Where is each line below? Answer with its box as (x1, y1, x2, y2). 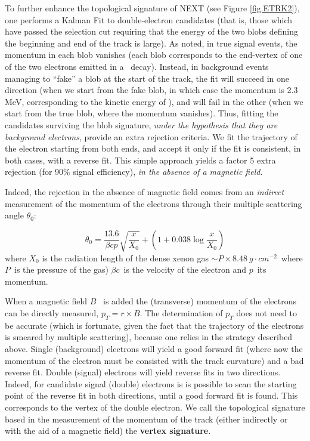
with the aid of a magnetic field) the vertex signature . (5, 424, 211, 437)
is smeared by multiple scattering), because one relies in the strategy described (5, 331, 293, 343)
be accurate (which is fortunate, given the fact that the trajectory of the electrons (5, 319, 304, 331)
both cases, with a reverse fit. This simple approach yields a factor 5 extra (5, 153, 276, 166)
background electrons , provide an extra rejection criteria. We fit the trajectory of (5, 130, 297, 143)
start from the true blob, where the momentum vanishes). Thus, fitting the (5, 107, 278, 119)
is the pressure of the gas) (14, 263, 108, 276)
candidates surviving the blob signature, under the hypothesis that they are (5, 118, 278, 131)
